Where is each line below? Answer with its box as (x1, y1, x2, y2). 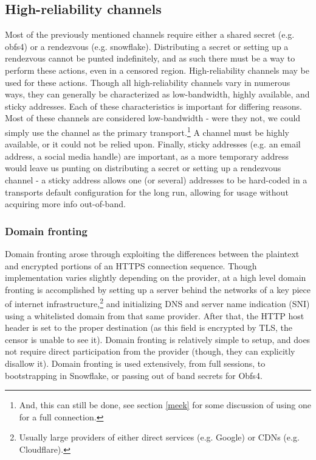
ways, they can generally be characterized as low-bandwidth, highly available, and (5, 88, 310, 101)
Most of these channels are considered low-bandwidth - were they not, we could (5, 111, 301, 124)
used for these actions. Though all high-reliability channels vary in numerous (5, 76, 290, 88)
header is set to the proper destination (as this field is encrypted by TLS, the (5, 321, 292, 334)
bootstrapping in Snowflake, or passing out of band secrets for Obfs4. (5, 369, 263, 381)
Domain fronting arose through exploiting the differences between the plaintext (5, 247, 300, 260)
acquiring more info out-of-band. (5, 197, 126, 210)
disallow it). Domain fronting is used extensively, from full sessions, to (5, 356, 266, 369)
